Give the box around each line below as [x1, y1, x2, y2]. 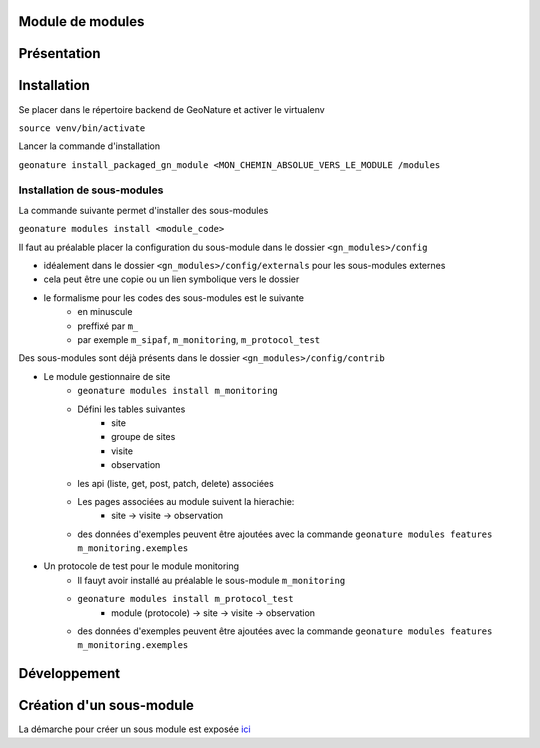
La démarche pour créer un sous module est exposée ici [18, 723, 251, 735]
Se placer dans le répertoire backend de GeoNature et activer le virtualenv [18, 103, 325, 115]
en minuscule [77, 306, 133, 318]
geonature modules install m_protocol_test [77, 593, 294, 605]
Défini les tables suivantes [77, 403, 186, 415]
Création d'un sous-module [18, 697, 195, 714]
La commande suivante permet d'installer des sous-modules [18, 204, 269, 216]
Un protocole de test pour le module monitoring [43, 560, 240, 572]
